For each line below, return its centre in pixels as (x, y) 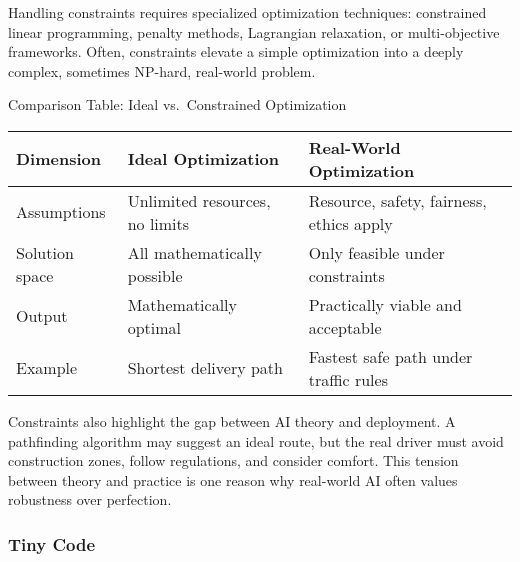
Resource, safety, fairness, (397, 200)
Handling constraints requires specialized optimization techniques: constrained (247, 12)
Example (47, 368)
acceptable (345, 327)
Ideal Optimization (203, 159)
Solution (45, 252)
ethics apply (350, 223)
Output (42, 316)
